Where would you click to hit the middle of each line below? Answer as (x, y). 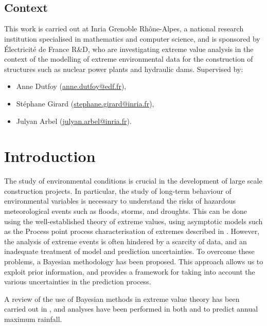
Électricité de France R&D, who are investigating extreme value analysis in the (129, 49)
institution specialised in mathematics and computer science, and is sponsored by (132, 38)
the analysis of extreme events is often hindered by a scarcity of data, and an (126, 241)
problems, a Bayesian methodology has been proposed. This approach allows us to (134, 261)
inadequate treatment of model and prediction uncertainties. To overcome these (129, 251)
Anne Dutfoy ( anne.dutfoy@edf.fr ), (71, 86)
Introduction (50, 156)
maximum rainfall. (33, 319)
